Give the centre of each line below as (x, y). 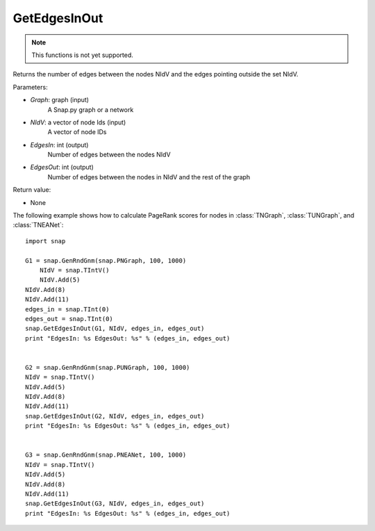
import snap (45, 241)
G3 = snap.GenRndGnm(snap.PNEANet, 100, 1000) (106, 455)
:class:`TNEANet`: (38, 225)
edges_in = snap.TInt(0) (67, 309)
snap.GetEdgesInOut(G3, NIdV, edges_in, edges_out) (115, 504)
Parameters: (30, 87)
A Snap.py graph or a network (91, 109)
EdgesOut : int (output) (62, 168)
